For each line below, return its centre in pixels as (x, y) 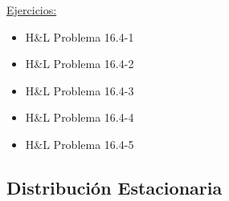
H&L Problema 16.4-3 (80, 90)
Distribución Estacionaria (115, 187)
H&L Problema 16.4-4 (80, 117)
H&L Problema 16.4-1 (80, 36)
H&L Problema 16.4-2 (80, 64)
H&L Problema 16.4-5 (80, 144)
